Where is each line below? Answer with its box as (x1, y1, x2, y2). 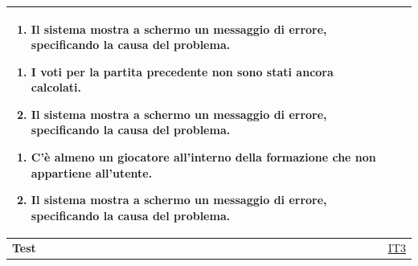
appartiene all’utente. (31, 164, 153, 181)
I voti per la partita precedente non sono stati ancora (31, 63, 334, 80)
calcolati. (31, 79, 81, 96)
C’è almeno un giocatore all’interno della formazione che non (31, 149, 376, 166)
